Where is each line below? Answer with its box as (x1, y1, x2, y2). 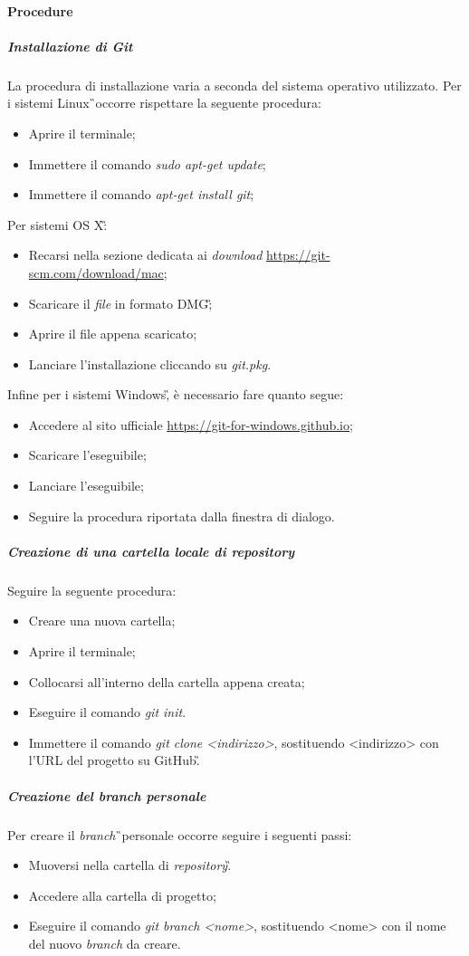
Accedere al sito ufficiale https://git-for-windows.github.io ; (28, 415, 353, 434)
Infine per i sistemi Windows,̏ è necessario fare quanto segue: (7, 385, 344, 404)
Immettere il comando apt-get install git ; (28, 185, 254, 204)
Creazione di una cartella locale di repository (7, 541, 295, 560)
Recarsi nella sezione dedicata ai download (28, 245, 263, 264)
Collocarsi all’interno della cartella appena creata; (28, 672, 305, 691)
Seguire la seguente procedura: (7, 580, 177, 599)
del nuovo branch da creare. (28, 933, 181, 952)
